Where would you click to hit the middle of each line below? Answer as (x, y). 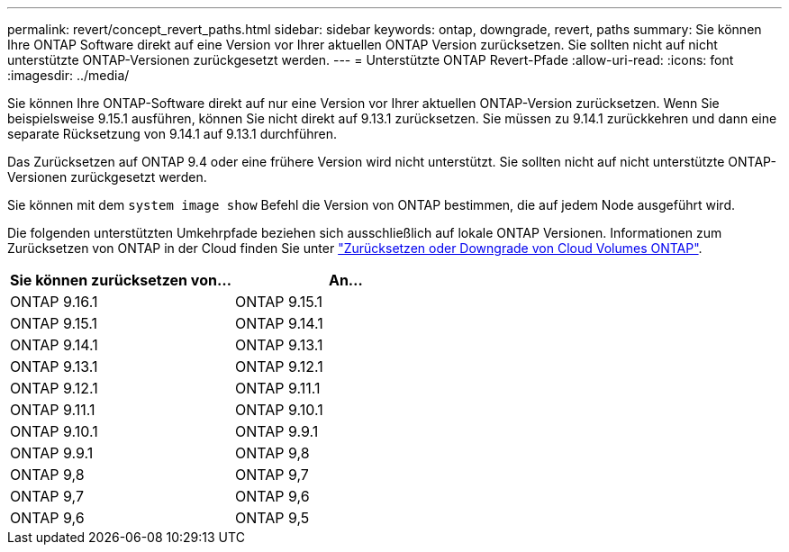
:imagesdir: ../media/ (68, 75)
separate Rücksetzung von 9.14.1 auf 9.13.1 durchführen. (172, 134)
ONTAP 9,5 (272, 518)
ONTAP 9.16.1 (54, 302)
